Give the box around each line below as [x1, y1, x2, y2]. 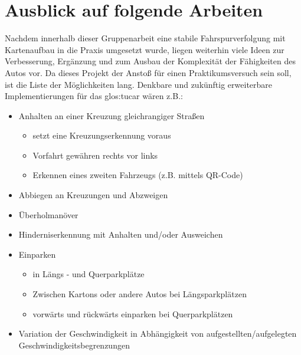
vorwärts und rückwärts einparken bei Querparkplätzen [32, 307, 233, 320]
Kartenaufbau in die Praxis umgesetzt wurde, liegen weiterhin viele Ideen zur [5, 43, 284, 55]
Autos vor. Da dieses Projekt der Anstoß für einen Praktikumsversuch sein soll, [5, 66, 292, 78]
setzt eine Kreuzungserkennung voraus [32, 129, 171, 142]
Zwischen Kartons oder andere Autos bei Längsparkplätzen [32, 288, 247, 300]
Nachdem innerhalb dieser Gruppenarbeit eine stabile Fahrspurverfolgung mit [5, 32, 286, 44]
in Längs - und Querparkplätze [32, 268, 145, 280]
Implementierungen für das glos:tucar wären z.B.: [5, 90, 183, 102]
